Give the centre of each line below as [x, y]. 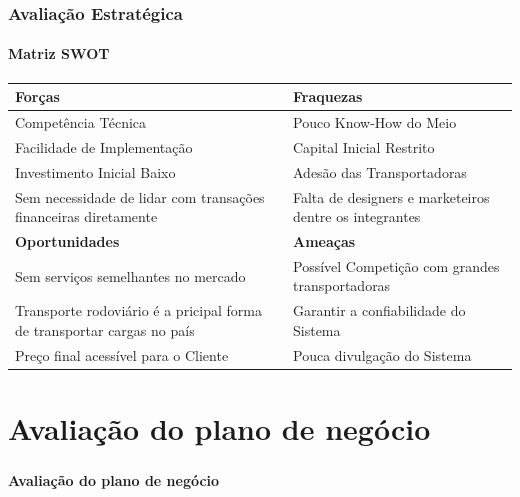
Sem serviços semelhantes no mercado [130, 275]
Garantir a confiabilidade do [379, 310]
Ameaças [324, 240]
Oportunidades [67, 240]
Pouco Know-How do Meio [375, 121]
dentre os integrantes [357, 216]
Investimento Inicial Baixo [95, 171]
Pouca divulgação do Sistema [382, 354]
